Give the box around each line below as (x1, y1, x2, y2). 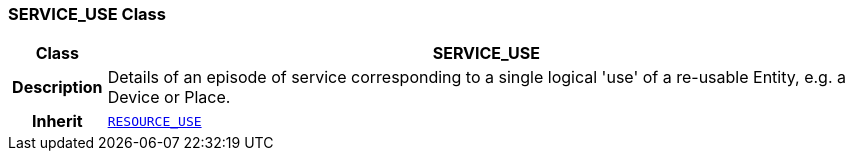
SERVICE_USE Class (8, 4, 166, 24)
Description (12, 77, 103, 98)
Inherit (31, 111, 83, 132)
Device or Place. (107, 87, 231, 108)
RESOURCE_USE (107, 113, 202, 129)
